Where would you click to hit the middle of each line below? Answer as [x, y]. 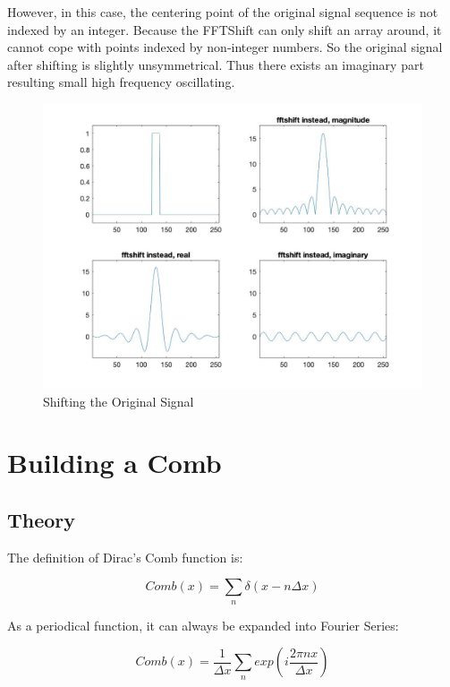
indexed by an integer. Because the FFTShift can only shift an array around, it [225, 29]
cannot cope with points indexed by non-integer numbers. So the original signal [225, 47]
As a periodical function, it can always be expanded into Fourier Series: [203, 625]
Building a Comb [115, 463]
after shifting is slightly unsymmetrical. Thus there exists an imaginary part [216, 64]
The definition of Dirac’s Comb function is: [125, 557]
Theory [42, 519]
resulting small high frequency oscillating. [121, 82]
